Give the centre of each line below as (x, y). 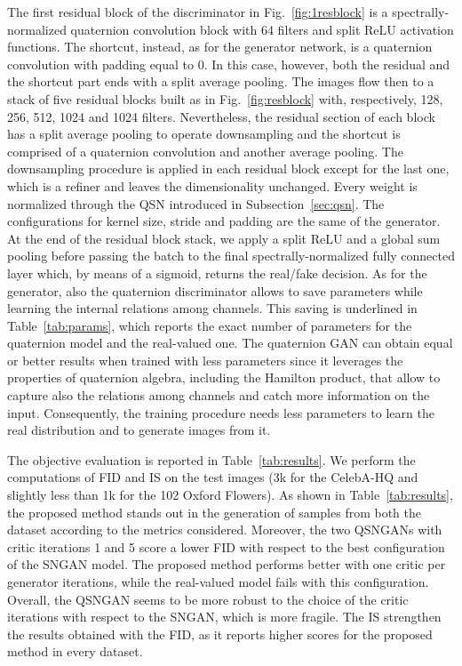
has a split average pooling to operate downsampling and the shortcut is (204, 134)
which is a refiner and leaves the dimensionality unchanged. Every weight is (212, 185)
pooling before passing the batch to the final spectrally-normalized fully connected (231, 256)
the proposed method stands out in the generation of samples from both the (215, 512)
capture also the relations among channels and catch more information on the (219, 395)
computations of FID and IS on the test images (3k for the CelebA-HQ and (213, 477)
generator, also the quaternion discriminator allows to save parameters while (215, 290)
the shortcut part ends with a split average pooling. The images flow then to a (221, 81)
